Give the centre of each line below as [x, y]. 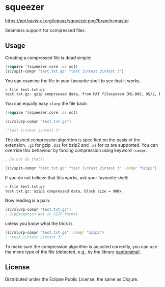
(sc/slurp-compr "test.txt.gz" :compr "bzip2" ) [55, 233]
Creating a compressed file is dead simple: [48, 58]
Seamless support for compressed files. [45, 30]
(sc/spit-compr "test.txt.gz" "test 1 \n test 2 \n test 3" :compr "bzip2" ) [81, 168]
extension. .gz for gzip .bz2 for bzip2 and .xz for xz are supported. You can [82, 145]
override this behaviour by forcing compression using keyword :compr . [76, 150]
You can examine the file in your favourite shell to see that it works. [73, 81]
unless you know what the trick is [39, 223]
